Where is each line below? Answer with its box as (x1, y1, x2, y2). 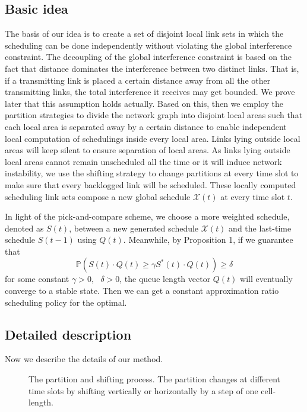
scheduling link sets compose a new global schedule (5, 190, 191, 202)
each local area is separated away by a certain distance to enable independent (5, 120, 287, 132)
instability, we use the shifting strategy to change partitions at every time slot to (5, 167, 299, 179)
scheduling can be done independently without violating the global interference (5, 39, 292, 51)
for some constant (5, 272, 69, 285)
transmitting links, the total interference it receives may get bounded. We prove (5, 85, 295, 98)
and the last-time (229, 221, 292, 234)
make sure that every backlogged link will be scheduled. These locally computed (5, 178, 296, 191)
